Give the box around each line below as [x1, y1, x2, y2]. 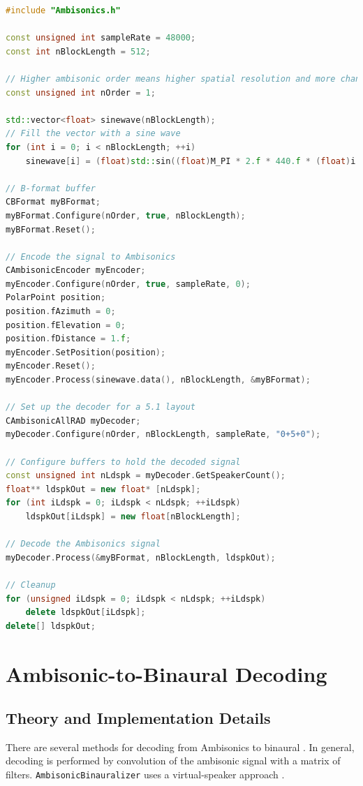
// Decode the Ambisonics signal [6, 539, 161, 549]
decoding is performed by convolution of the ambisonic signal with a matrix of [6, 753, 341, 768]
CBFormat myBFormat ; [6, 197, 101, 207]
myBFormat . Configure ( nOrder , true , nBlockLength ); [6, 210, 246, 221]
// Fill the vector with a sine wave [6, 128, 181, 139]
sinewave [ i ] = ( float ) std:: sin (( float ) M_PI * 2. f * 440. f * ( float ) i [25, 156, 356, 166]
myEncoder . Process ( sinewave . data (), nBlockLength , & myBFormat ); [6, 375, 311, 385]
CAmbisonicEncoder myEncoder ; [6, 265, 146, 276]
